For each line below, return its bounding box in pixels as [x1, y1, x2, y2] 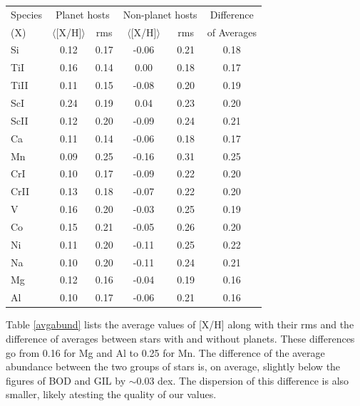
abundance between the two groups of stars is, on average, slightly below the [6, 359, 341, 374]
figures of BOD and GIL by [6, 373, 126, 387]
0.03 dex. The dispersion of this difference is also [136, 373, 349, 387]
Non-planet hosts [123, 6, 197, 21]
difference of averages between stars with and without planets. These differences [6, 330, 355, 345]
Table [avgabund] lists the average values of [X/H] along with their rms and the [6, 317, 354, 332]
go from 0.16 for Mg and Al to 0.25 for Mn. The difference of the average [6, 345, 325, 360]
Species [11, 6, 43, 21]
